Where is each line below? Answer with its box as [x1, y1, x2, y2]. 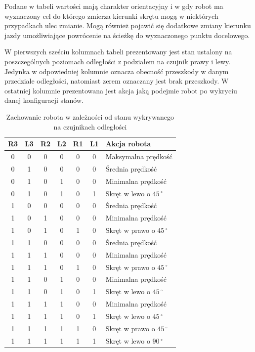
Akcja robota [105, 138, 151, 149]
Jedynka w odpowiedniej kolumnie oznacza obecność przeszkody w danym [4, 66, 229, 76]
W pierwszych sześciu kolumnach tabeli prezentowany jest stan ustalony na [4, 46, 232, 57]
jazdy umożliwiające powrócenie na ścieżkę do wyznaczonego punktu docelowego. [4, 30, 250, 40]
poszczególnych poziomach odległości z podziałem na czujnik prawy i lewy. [4, 56, 231, 66]
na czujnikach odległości [53, 121, 127, 132]
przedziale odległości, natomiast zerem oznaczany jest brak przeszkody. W [4, 76, 229, 86]
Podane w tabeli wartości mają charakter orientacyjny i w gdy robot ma [4, 1, 223, 11]
